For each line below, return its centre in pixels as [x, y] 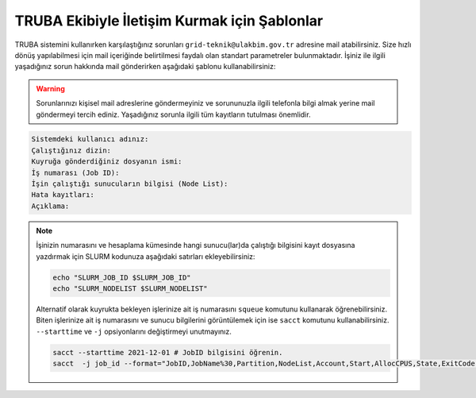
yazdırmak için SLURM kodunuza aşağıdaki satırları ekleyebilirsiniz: [146, 256]
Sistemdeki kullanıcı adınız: [90, 139]
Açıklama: [50, 206]
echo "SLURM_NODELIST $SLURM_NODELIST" [130, 288]
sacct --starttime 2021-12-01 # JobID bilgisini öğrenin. [168, 352]
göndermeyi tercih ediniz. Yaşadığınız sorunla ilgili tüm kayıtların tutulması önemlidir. [173, 114]
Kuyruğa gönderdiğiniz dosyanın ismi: [107, 162]
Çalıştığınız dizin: [71, 150]
